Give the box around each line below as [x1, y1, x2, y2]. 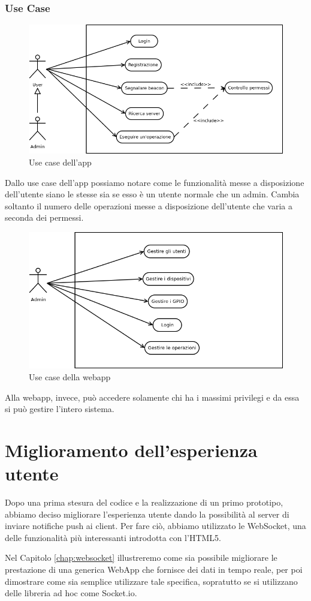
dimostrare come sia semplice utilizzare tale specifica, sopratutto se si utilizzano [5, 575, 298, 587]
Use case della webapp [29, 370, 111, 383]
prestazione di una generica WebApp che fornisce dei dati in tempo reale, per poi [5, 563, 303, 576]
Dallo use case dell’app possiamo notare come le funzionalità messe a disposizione [5, 176, 304, 188]
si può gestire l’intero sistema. [5, 402, 114, 415]
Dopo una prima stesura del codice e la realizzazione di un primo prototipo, [5, 496, 283, 509]
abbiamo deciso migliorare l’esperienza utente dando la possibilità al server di [5, 507, 289, 520]
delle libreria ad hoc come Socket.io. [5, 587, 137, 599]
